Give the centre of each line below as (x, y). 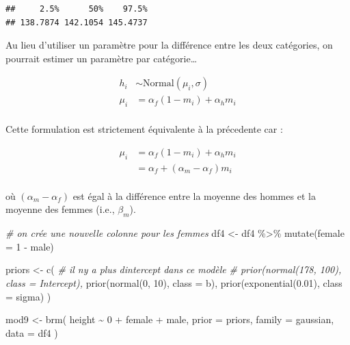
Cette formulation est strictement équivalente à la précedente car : (144, 129)
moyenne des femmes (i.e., (60, 209)
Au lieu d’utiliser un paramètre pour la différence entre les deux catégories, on (169, 45)
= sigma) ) (28, 296)
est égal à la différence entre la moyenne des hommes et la (194, 195)
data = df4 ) (32, 332)
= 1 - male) (30, 246)
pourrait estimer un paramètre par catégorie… (102, 58)
